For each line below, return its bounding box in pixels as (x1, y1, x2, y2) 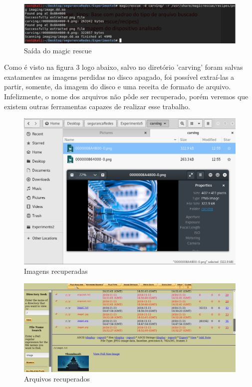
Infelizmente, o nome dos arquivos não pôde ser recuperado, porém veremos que (4, 91, 249, 101)
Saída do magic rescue (24, 45, 92, 55)
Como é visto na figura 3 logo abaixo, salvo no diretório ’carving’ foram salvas (4, 62, 243, 72)
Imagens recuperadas (24, 266, 88, 276)
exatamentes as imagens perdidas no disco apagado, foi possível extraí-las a (4, 71, 235, 82)
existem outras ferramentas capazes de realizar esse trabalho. (4, 101, 190, 111)
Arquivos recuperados (24, 374, 90, 384)
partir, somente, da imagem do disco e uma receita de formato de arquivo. (4, 81, 231, 92)
